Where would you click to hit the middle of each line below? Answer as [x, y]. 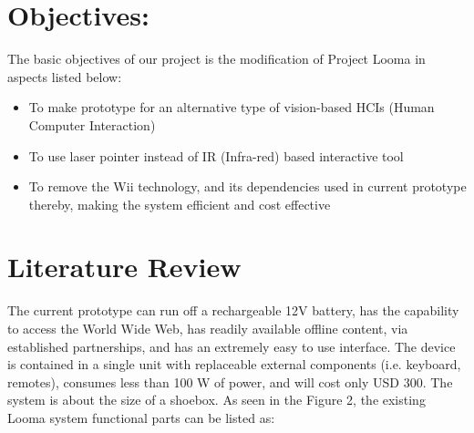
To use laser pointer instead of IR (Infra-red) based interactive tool [216, 155]
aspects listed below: [65, 76]
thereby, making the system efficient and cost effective [180, 204]
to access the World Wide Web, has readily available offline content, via [208, 328]
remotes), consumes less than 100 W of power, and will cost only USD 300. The [230, 381]
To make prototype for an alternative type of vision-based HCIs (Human [232, 107]
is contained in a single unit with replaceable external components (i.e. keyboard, [234, 364]
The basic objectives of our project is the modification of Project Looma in [216, 59]
